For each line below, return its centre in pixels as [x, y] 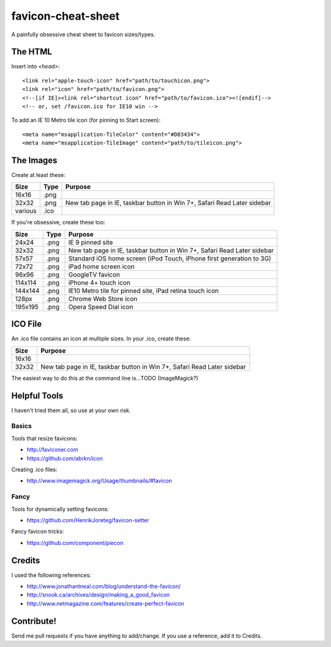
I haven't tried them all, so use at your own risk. [71, 410]
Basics [21, 426]
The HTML [32, 52]
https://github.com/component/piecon [75, 543]
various [26, 211]
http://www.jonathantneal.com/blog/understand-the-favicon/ [104, 586]
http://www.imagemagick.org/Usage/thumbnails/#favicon [99, 481]
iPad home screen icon [101, 266]
